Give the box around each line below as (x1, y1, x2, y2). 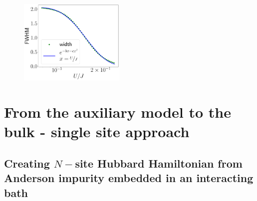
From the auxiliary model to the (4, 102, 232, 122)
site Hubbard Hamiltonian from (75, 156, 243, 171)
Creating (4, 156, 50, 171)
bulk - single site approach (4, 121, 190, 142)
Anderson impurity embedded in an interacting (4, 170, 254, 186)
